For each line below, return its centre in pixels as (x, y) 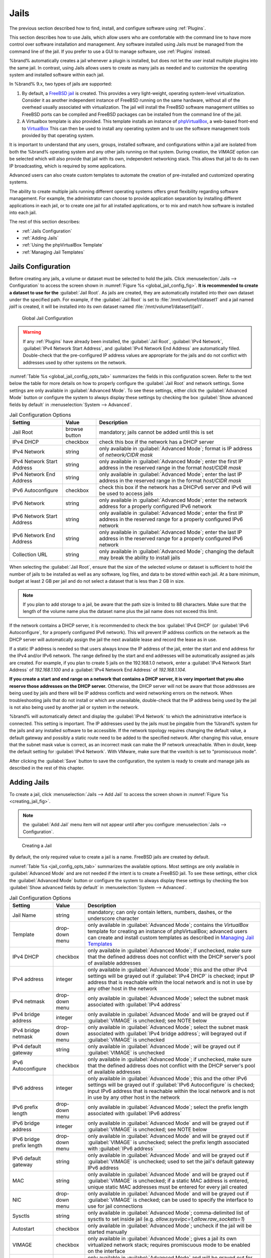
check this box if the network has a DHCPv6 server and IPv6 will (175, 487)
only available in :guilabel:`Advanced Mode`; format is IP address (176, 449)
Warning (32, 332)
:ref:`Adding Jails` (40, 238)
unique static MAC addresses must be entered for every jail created (167, 1187)
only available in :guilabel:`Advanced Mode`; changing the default (177, 552)
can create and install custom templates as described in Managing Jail (171, 937)
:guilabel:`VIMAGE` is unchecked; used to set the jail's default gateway (171, 1161)
